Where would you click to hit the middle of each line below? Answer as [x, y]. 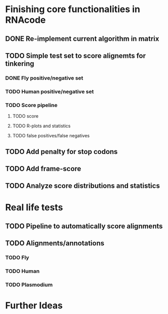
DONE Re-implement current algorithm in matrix [82, 39]
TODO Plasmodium [29, 285]
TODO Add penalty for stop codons [62, 152]
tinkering [20, 63]
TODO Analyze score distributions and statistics [82, 186]
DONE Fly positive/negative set [44, 78]
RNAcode [25, 20]
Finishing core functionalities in [73, 9]
